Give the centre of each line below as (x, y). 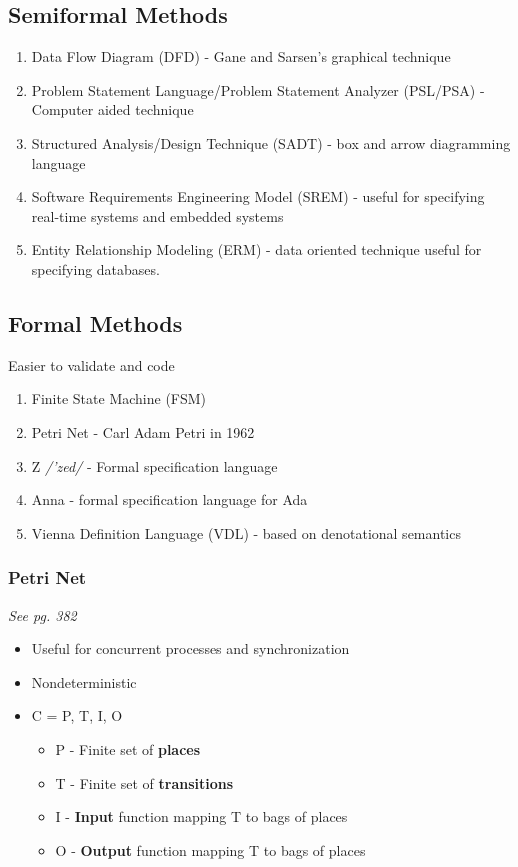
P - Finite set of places (128, 748)
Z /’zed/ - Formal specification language (154, 465)
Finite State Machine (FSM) (119, 398)
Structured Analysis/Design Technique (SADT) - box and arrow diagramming (271, 142)
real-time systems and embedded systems (157, 215)
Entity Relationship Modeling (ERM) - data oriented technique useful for (256, 249)
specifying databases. (95, 268)
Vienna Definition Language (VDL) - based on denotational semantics (246, 532)
